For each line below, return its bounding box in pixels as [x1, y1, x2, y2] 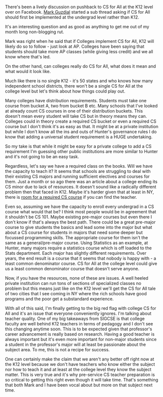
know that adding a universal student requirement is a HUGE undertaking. [5, 134, 153, 140]
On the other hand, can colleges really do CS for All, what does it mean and [5, 63, 156, 69]
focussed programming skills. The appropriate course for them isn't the [5, 235, 148, 241]
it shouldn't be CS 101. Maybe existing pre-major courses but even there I [5, 214, 152, 220]
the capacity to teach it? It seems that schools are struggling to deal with [5, 169, 151, 174]
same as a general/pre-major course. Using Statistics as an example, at [5, 240, 148, 246]
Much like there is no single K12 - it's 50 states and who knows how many [5, 78, 153, 84]
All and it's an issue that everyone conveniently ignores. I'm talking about [5, 311, 152, 317]
